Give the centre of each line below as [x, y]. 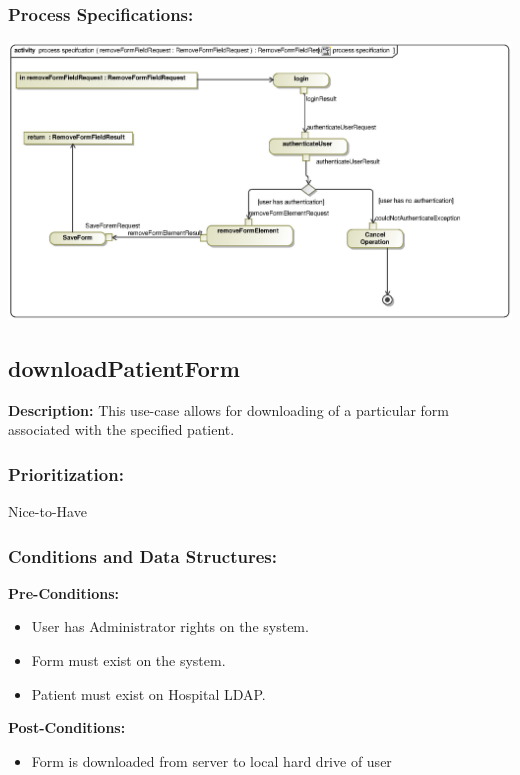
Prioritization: [66, 473]
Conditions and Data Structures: [142, 555]
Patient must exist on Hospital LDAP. [148, 693]
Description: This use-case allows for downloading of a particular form [228, 409]
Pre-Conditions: [63, 592]
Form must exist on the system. [128, 660]
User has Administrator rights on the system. [170, 626]
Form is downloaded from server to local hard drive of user [211, 760]
